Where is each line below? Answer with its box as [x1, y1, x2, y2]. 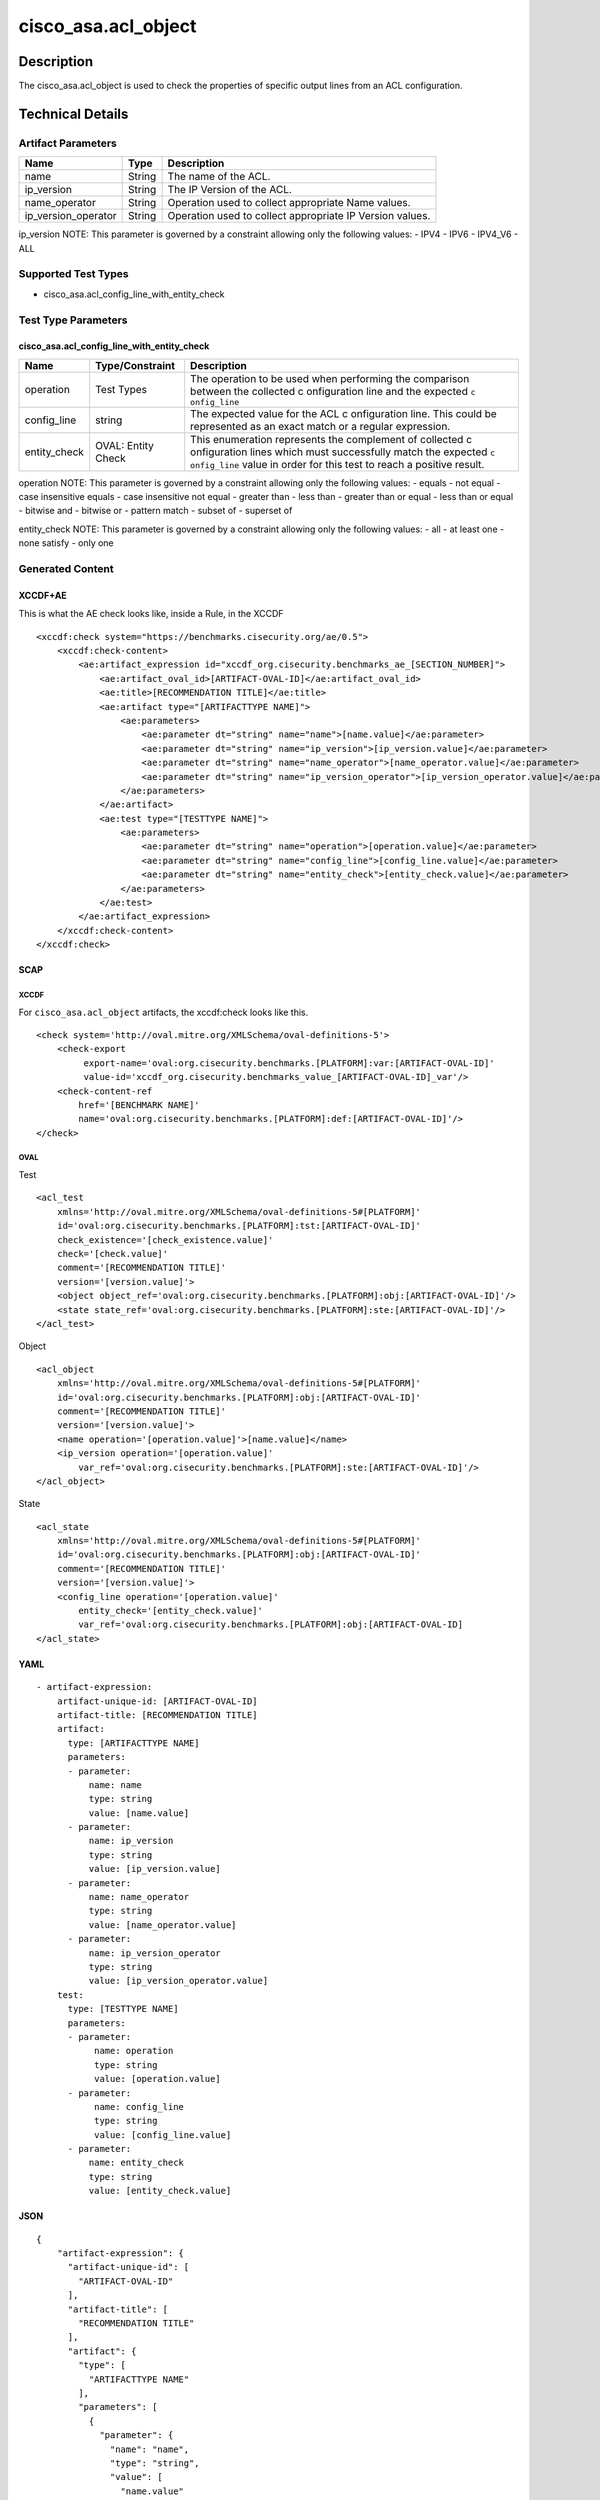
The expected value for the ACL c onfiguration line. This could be [190, 406, 497, 420]
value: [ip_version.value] [88, 1863, 222, 1875]
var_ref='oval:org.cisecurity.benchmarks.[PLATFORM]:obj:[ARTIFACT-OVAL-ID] [78, 1619, 464, 1630]
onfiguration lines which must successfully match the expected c [190, 445, 496, 459]
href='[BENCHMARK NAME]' [78, 1099, 200, 1110]
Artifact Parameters [18, 136, 117, 150]
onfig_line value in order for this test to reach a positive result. [190, 457, 485, 471]
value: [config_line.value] [93, 2129, 232, 2140]
